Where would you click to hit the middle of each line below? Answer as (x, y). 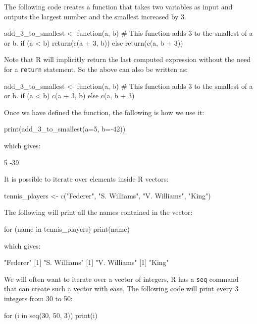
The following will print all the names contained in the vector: (98, 212)
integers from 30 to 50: (38, 298)
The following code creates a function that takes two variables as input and (118, 6)
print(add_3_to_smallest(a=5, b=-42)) (65, 129)
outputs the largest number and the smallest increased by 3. (95, 16)
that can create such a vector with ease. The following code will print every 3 (121, 289)
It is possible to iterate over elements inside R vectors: (86, 179)
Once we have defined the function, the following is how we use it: (104, 112)
